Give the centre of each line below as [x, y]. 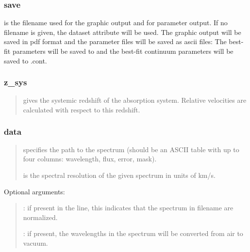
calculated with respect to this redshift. [82, 110]
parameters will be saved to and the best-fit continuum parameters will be [123, 51]
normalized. [40, 217]
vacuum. [35, 243]
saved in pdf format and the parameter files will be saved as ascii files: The [115, 41]
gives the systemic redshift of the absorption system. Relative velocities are [135, 100]
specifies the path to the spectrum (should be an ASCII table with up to [131, 149]
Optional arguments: [34, 191]
